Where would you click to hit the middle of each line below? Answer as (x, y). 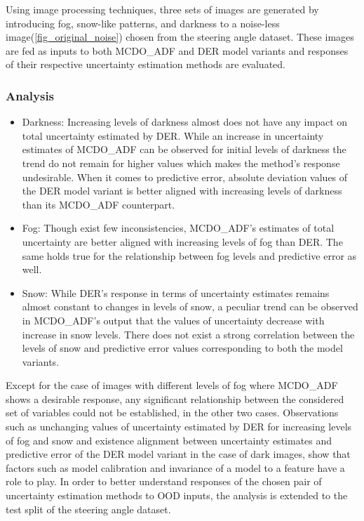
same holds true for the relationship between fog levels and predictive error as (189, 255)
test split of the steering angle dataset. (88, 509)
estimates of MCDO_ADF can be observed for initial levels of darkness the (184, 149)
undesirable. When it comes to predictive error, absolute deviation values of (185, 177)
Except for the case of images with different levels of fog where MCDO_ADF (172, 385)
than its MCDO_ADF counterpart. (99, 204)
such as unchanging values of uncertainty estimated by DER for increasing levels (179, 427)
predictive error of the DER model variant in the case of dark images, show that (178, 454)
